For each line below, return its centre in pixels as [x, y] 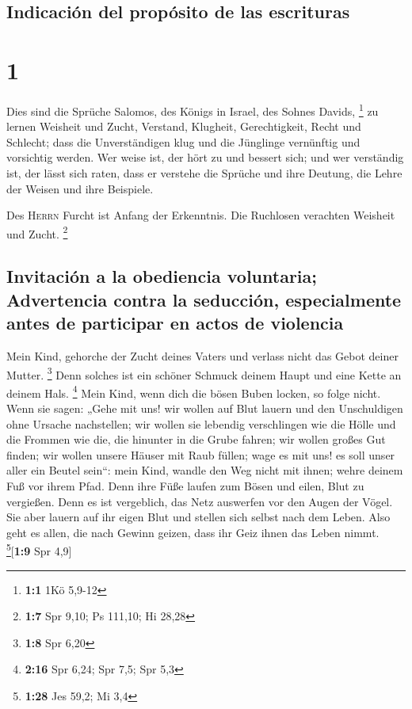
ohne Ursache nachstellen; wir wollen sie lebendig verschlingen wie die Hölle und [201, 423]
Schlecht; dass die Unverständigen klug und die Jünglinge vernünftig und [183, 141]
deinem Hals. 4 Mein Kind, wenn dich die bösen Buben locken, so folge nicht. [194, 391]
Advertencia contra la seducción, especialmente [204, 299]
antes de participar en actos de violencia [175, 323]
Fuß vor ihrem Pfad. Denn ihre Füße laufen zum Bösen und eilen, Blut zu [185, 486]
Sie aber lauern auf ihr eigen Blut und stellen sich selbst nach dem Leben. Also [198, 517]
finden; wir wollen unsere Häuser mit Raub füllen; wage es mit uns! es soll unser [201, 454]
